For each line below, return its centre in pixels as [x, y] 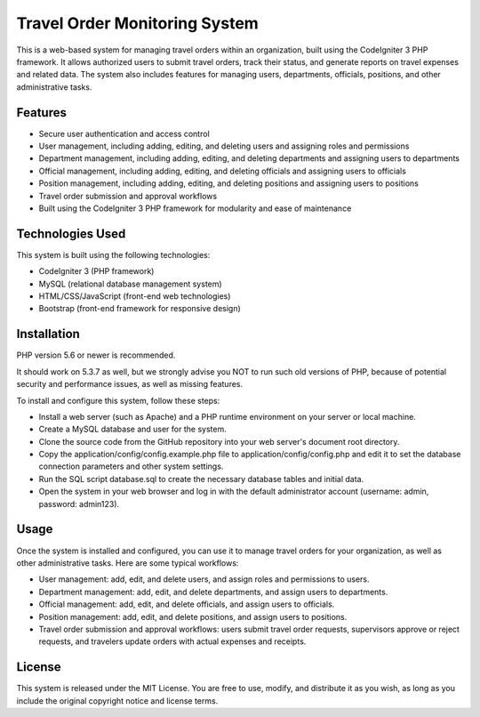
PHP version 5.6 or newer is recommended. [96, 355]
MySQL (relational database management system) [130, 284]
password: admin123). [79, 504]
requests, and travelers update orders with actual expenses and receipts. [172, 641]
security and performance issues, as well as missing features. [130, 384]
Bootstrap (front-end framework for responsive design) [140, 309]
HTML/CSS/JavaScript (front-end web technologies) [135, 296]
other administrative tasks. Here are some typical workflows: [128, 563]
